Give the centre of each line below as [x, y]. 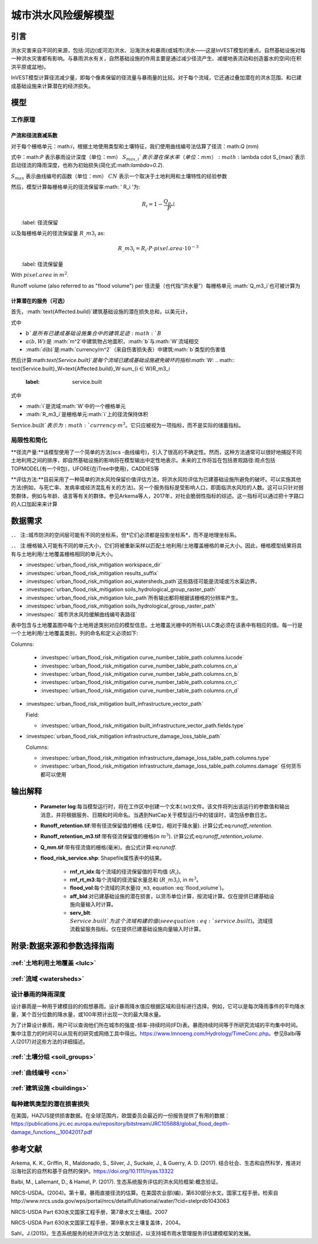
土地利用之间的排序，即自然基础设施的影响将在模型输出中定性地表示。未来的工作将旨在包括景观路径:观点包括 [143, 460]
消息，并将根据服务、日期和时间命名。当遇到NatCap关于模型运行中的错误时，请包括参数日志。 [155, 815]
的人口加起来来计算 [34, 504]
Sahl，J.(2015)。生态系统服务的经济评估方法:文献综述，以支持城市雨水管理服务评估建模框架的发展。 [132, 1233]
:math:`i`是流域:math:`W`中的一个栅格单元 [76, 406]
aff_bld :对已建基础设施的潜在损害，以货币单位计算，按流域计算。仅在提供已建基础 [170, 896]
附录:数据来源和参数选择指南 [63, 946]
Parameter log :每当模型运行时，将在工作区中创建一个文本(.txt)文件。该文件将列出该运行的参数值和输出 [165, 807]
